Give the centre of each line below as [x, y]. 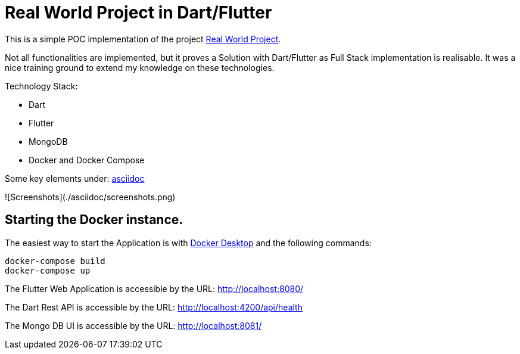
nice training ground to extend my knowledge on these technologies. [140, 67]
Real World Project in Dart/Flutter [138, 13]
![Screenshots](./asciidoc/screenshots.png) [90, 197]
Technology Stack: [41, 86]
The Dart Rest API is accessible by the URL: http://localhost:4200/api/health [154, 307]
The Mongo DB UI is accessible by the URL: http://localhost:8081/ [133, 325]
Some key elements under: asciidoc [75, 178]
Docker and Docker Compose [87, 160]
